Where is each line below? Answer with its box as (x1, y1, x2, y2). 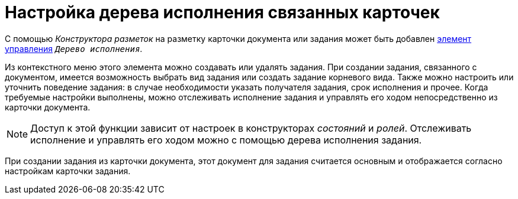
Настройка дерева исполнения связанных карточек (5, 2, 440, 22)
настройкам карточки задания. (5, 165, 131, 176)
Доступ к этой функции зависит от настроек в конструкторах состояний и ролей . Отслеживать (30, 122, 472, 134)
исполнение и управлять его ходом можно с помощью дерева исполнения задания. (30, 133, 422, 146)
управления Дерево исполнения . (5, 43, 143, 54)
